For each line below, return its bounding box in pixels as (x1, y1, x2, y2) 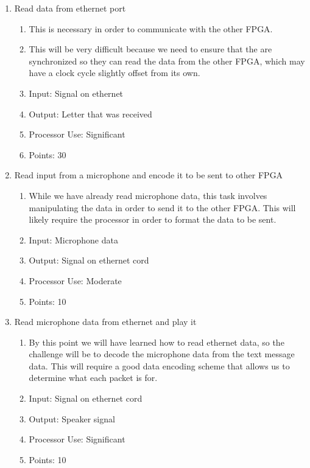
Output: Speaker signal (29, 412, 115, 425)
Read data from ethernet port (14, 2, 126, 14)
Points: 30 (29, 148, 66, 161)
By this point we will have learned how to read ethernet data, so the (29, 335, 284, 348)
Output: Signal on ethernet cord (29, 254, 149, 267)
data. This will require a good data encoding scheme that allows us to (29, 359, 290, 372)
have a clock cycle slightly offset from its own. (29, 66, 200, 79)
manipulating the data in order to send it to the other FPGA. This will (29, 201, 296, 214)
